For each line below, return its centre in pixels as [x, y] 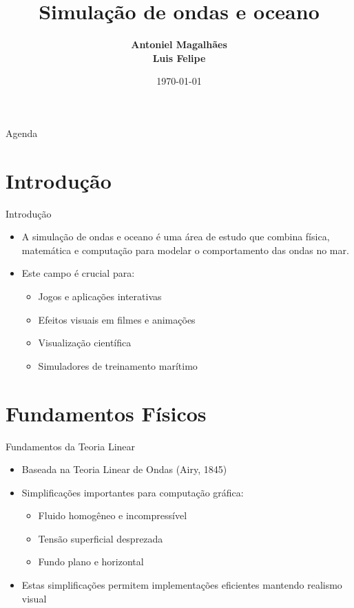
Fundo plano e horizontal [91, 562]
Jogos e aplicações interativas [100, 296]
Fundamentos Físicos [106, 413]
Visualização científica [85, 343]
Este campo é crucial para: [78, 273]
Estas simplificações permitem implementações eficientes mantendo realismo [182, 585]
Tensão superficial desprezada [101, 538]
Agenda [22, 133]
